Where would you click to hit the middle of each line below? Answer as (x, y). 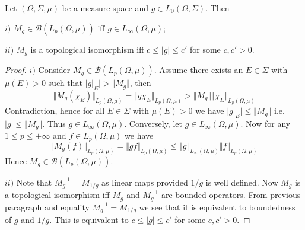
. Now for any (266, 123)
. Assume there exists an (198, 70)
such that (65, 83)
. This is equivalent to (89, 220)
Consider (54, 70)
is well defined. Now (242, 182)
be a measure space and (105, 8)
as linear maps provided (145, 182)
